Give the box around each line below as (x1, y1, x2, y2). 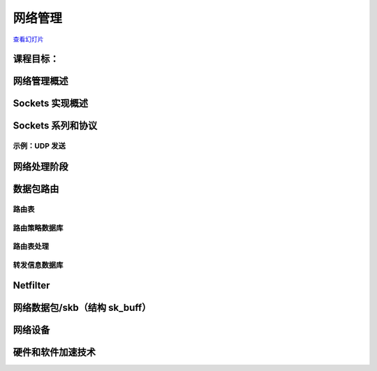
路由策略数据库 (13, 223, 64, 233)
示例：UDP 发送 (13, 141, 66, 151)
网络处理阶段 (13, 161, 68, 173)
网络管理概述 (13, 75, 68, 87)
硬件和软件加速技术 (13, 347, 96, 358)
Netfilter (13, 279, 50, 291)
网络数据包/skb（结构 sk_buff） (13, 302, 151, 314)
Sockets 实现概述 (13, 98, 89, 110)
